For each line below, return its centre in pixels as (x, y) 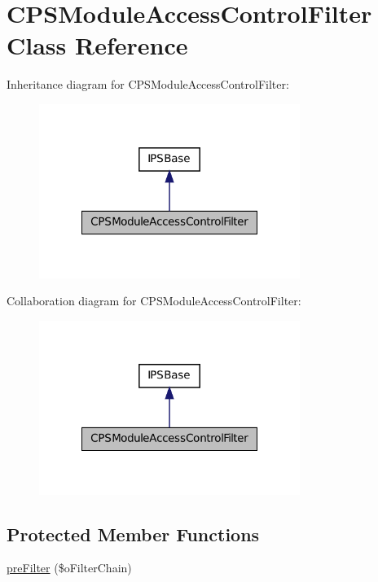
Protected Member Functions (133, 534)
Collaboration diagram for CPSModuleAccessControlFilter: (154, 301)
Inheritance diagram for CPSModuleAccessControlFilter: (148, 84)
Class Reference (97, 45)
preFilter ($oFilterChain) (69, 568)
